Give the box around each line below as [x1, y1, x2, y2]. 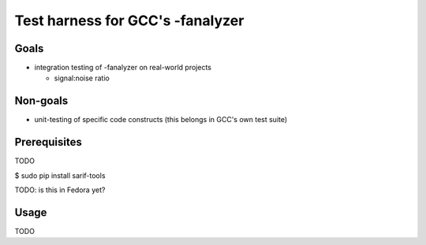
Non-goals [14, 95, 69, 108]
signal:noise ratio [54, 73, 110, 83]
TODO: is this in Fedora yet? [14, 185, 106, 195]
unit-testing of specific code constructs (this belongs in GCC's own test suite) [34, 115, 288, 124]
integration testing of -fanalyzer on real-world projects [34, 63, 212, 72]
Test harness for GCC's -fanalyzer [14, 12, 245, 29]
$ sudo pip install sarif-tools [14, 170, 106, 180]
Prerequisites [14, 135, 82, 149]
